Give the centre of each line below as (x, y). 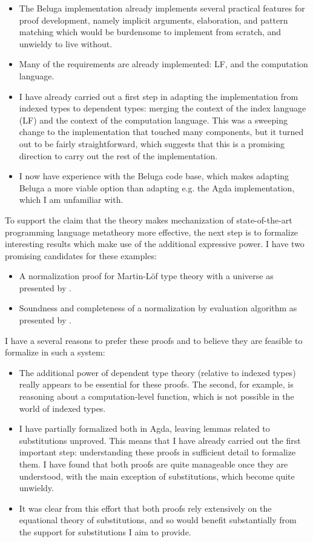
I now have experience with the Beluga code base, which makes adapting (154, 176)
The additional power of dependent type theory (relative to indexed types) (157, 372)
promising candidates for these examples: (81, 255)
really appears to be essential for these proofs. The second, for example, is (156, 384)
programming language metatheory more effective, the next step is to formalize (152, 232)
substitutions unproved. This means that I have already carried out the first (160, 440)
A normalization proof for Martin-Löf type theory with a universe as (146, 276)
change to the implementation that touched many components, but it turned (161, 132)
